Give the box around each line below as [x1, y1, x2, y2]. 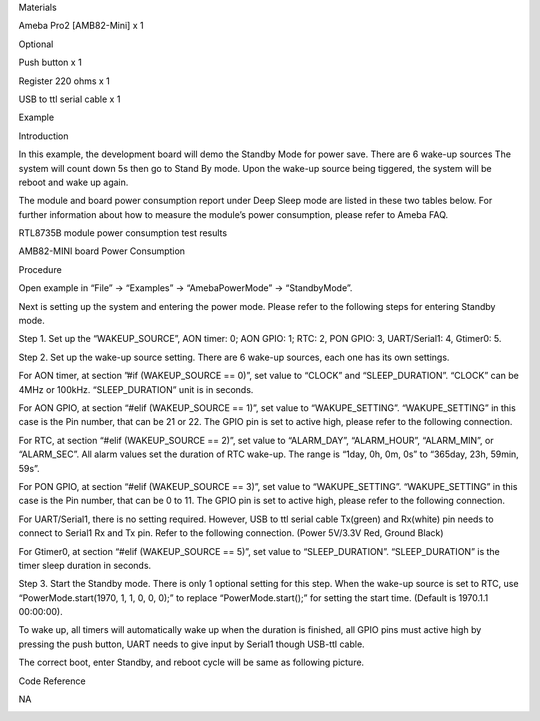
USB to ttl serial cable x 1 [18, 93, 121, 105]
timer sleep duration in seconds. [18, 559, 152, 571]
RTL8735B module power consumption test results [18, 227, 228, 239]
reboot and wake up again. [18, 176, 129, 188]
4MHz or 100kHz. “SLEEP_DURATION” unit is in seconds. [18, 383, 254, 395]
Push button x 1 [18, 56, 82, 69]
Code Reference [18, 675, 86, 687]
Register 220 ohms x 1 [18, 75, 110, 87]
